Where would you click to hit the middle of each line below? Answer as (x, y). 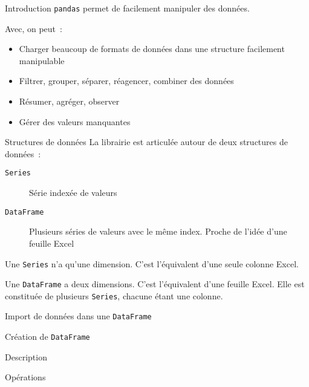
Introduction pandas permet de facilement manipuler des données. (127, 8)
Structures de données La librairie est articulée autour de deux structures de (146, 142)
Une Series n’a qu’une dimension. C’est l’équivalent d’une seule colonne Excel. (152, 263)
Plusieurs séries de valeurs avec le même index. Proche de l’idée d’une (158, 231)
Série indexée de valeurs (73, 193)
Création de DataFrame (47, 337)
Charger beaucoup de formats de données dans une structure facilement (152, 49)
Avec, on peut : (34, 28)
